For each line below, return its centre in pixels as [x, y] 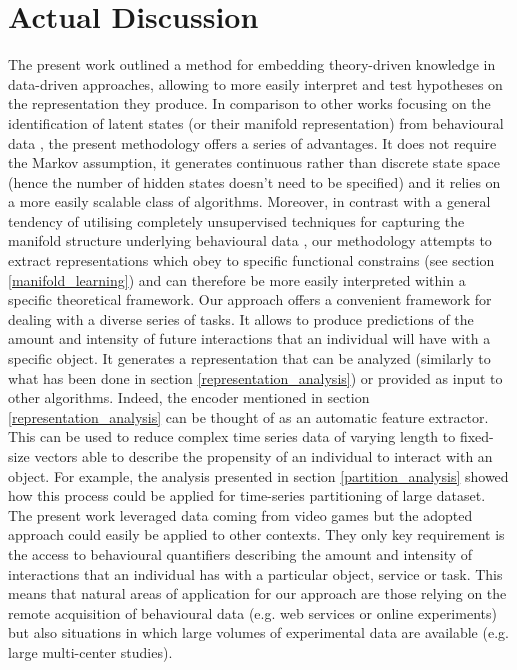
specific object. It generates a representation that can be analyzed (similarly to [249, 358]
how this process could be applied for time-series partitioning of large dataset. [247, 495]
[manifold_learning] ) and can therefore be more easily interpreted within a [237, 279]
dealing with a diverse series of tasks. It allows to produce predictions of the [241, 318]
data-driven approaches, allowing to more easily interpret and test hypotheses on [255, 83]
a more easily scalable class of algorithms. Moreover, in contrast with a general [249, 201]
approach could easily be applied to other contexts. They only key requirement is [256, 534]
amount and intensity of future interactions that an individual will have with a [249, 338]
